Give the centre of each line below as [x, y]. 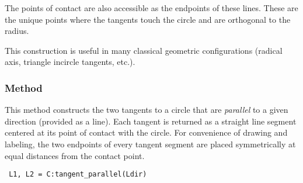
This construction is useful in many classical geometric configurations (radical [144, 50]
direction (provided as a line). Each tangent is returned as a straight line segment [151, 121]
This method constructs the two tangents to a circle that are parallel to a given [147, 110]
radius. [17, 31]
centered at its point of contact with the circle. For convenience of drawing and [146, 132]
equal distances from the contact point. [75, 155]
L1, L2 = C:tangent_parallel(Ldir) [78, 175]
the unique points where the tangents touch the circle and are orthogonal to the [148, 19]
